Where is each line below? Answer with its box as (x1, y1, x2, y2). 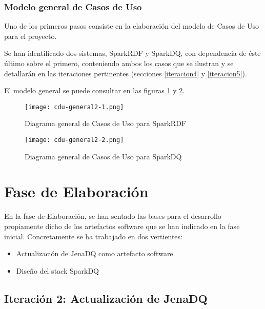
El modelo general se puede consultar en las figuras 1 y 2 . (4, 85, 185, 96)
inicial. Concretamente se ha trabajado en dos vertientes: (4, 231, 182, 241)
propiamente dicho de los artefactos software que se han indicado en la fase (4, 221, 240, 231)
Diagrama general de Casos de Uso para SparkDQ (25, 151, 182, 161)
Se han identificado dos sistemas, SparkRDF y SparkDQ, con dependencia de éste (4, 48, 261, 58)
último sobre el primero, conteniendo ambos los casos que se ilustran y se (4, 58, 234, 68)
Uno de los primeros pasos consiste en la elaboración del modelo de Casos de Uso (4, 20, 259, 31)
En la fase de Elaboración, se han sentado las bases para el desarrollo (4, 211, 221, 221)
